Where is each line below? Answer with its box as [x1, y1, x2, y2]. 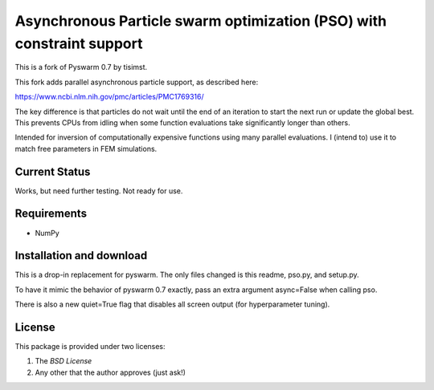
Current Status [14, 165, 91, 178]
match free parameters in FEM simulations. [14, 144, 158, 153]
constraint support [14, 35, 143, 52]
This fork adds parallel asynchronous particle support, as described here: [14, 77, 259, 87]
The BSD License [35, 356, 92, 366]
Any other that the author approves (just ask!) [35, 368, 186, 377]
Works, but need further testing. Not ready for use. [14, 185, 183, 196]
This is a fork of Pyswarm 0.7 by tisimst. [14, 63, 148, 72]
